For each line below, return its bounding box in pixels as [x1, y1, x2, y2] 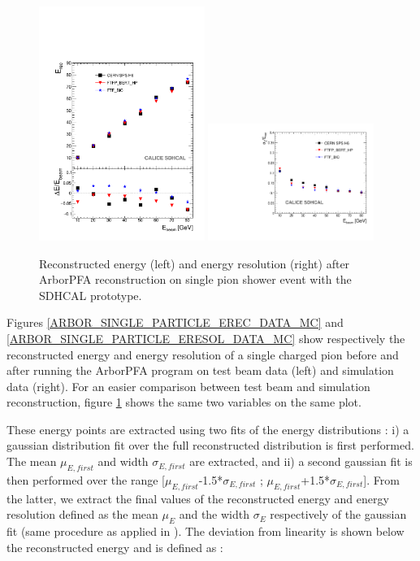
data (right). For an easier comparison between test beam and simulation [6, 377, 370, 394]
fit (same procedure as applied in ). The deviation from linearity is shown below [6, 523, 405, 540]
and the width [179, 506, 250, 523]
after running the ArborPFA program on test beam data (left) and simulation [6, 362, 394, 379]
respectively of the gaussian [270, 506, 407, 523]
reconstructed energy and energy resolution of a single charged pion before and [6, 346, 399, 363]
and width [97, 453, 149, 470]
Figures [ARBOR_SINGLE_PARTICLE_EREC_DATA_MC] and [6, 314, 344, 331]
